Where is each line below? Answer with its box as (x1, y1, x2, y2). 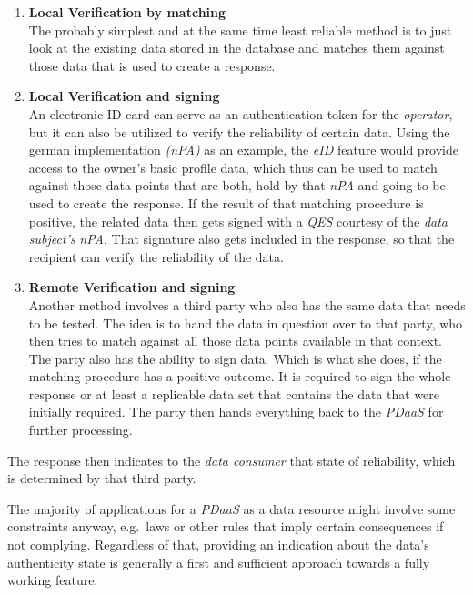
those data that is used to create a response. (28, 55, 276, 75)
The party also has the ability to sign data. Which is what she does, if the (28, 348, 442, 368)
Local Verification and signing (28, 86, 220, 106)
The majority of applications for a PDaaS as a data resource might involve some (7, 499, 456, 518)
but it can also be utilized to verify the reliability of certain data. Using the (28, 122, 450, 141)
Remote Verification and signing (28, 277, 236, 297)
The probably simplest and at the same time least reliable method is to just (28, 20, 452, 39)
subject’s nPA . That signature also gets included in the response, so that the (28, 229, 455, 248)
